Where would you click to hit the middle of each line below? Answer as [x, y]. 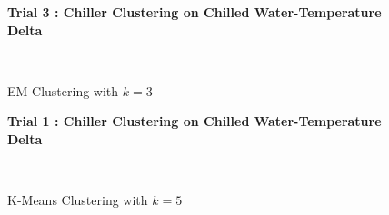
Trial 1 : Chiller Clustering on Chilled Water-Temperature [194, 121]
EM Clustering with [63, 90]
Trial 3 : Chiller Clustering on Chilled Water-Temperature [194, 12]
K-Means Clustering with [78, 200]
